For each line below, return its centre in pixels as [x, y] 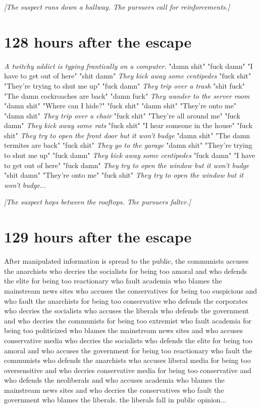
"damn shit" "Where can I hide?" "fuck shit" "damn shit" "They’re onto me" [120, 106]
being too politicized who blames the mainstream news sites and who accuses [124, 330]
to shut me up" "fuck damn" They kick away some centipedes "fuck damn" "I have [130, 155]
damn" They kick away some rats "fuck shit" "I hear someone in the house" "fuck [128, 125]
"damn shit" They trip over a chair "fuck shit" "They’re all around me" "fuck [122, 115]
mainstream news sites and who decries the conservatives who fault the [114, 390]
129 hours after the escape [98, 237]
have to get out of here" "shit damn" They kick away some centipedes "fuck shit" [128, 76]
